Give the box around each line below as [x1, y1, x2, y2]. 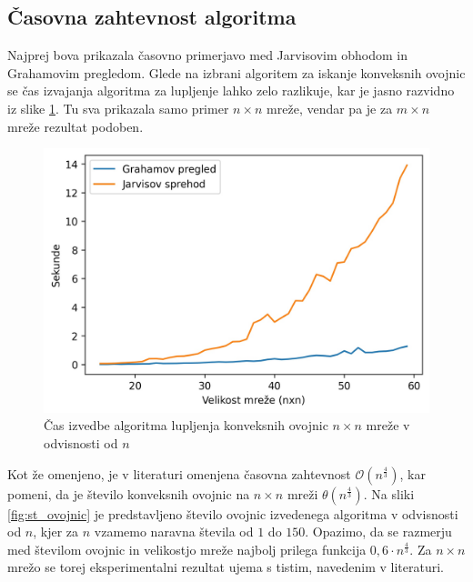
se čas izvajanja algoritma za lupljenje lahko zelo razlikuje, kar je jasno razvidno [7, 81, 455, 100]
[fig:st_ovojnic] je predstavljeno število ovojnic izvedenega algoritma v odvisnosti [7, 504, 458, 523]
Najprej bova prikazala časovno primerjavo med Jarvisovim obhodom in [7, 45, 408, 65]
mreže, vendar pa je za [267, 98, 393, 117]
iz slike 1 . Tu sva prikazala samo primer [7, 98, 229, 117]
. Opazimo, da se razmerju [305, 522, 452, 541]
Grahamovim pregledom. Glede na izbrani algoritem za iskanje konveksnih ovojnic [7, 63, 466, 82]
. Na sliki [363, 484, 415, 503]
